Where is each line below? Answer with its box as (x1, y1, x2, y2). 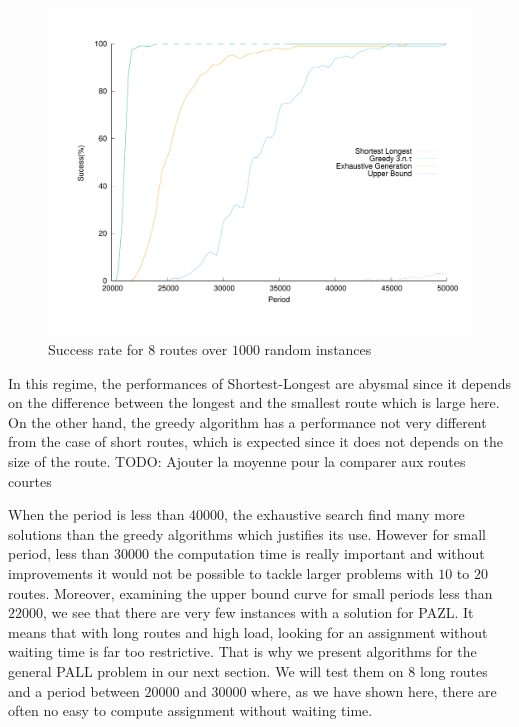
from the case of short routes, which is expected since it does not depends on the (8, 431, 503, 452)
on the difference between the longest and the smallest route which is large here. (8, 392, 500, 413)
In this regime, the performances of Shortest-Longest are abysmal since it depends (8, 372, 511, 393)
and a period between (8, 680, 140, 701)
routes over (159, 339, 228, 360)
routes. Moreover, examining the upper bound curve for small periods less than (8, 582, 493, 603)
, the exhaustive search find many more (224, 504, 465, 525)
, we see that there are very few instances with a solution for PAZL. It (43, 602, 474, 623)
